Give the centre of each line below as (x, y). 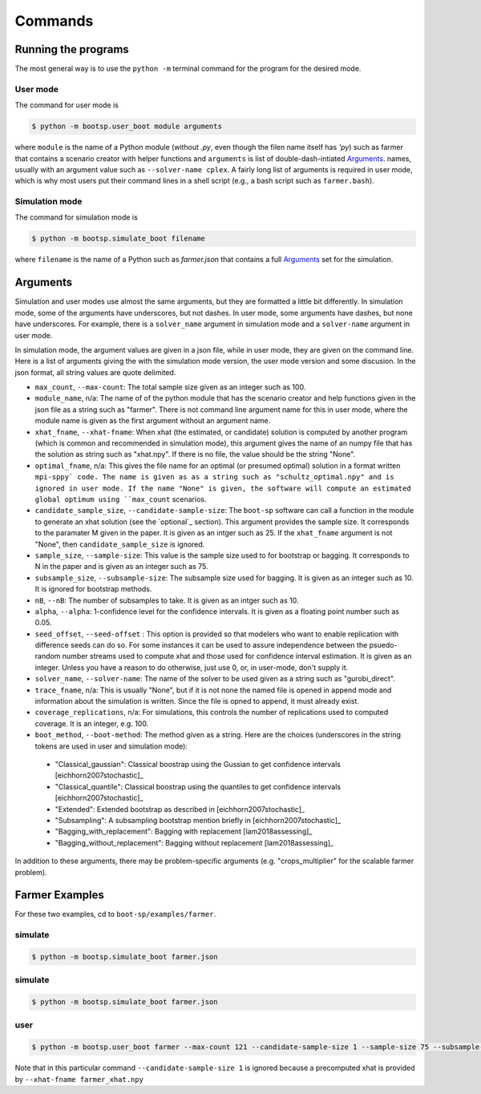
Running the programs (72, 49)
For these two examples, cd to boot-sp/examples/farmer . (115, 914)
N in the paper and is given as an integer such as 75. (121, 567)
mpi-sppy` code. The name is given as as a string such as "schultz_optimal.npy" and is (214, 477)
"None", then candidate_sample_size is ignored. (120, 544)
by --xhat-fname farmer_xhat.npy (79, 1079)
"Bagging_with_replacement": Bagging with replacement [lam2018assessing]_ (184, 832)
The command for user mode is (67, 105)
